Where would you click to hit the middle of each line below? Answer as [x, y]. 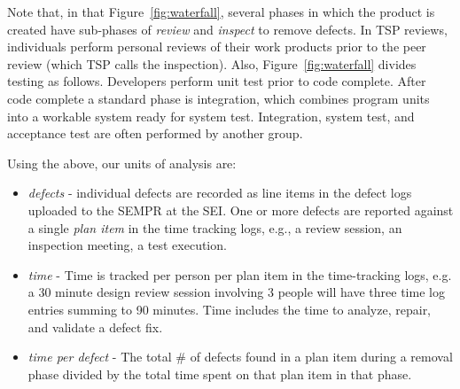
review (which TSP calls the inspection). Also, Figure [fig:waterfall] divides [212, 63]
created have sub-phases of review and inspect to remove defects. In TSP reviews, [227, 29]
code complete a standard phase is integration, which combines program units [218, 98]
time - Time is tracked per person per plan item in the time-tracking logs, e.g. [240, 274]
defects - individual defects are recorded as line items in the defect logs [220, 193]
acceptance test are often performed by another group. [155, 133]
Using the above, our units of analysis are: [122, 163]
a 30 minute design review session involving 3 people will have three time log [236, 292]
